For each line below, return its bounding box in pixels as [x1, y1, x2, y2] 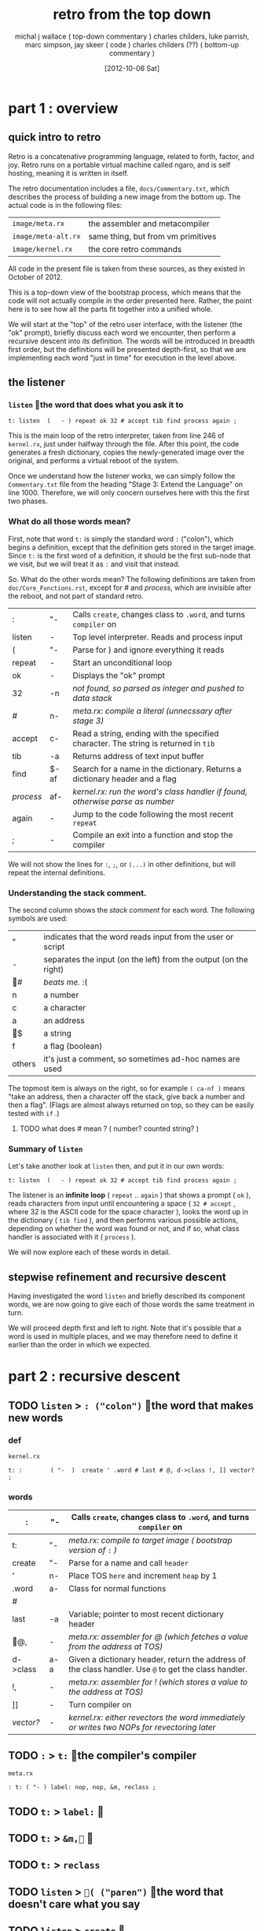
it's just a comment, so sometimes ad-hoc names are [43, 1054, 240, 1065]
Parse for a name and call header [68, 1558, 189, 1569]
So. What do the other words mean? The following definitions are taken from [8, 574, 255, 584]
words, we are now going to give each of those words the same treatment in [8, 1299, 255, 1309]
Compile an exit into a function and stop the [72, 829, 233, 840]
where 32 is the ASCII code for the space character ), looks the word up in [8, 1207, 249, 1217]
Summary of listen [8, 1143, 83, 1155]
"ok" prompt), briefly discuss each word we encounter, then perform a [8, 328, 236, 337]
